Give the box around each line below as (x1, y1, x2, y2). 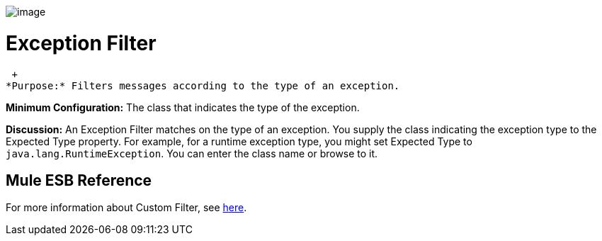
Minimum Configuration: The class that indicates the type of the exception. (6, 101, 360, 113)
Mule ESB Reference (6, 171, 152, 189)
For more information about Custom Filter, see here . (6, 201, 247, 214)
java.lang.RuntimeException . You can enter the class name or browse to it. (6, 147, 378, 159)
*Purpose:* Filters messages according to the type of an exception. (6, 79, 400, 91)
